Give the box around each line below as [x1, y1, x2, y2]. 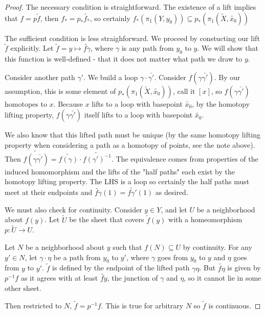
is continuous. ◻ [208, 300, 261, 310]
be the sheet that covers [69, 214, 144, 225]
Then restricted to [5, 300, 62, 310]
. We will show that [197, 43, 258, 53]
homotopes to [5, 98, 47, 109]
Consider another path [5, 71, 75, 82]
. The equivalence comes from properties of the [111, 153, 258, 164]
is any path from [121, 43, 174, 53]
